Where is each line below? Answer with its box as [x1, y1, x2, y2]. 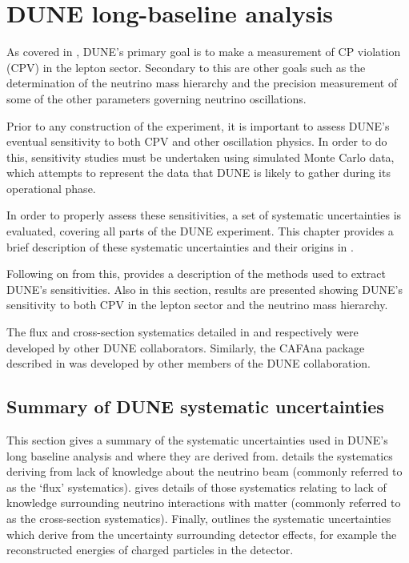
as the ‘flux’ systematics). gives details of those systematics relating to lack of [6, 478, 387, 495]
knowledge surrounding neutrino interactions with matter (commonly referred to [6, 494, 401, 511]
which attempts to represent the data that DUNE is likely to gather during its [6, 164, 391, 181]
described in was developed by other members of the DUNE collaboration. [6, 355, 371, 372]
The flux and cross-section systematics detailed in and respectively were [6, 324, 359, 340]
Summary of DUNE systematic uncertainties [6, 394, 384, 419]
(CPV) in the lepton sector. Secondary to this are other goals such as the [6, 58, 366, 75]
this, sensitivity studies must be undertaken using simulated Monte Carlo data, [6, 148, 395, 165]
